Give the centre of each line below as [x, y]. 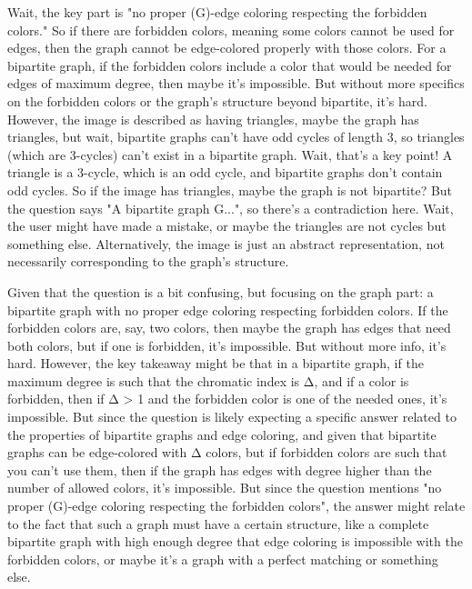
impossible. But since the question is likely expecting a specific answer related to [232, 417]
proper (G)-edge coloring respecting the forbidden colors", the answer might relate [236, 506]
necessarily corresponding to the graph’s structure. [148, 261]
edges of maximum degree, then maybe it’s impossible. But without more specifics [236, 83]
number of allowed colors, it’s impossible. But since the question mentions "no [225, 488]
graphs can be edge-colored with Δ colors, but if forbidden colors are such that [227, 452]
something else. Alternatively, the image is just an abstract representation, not [226, 243]
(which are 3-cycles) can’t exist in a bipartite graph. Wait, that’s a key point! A [230, 154]
